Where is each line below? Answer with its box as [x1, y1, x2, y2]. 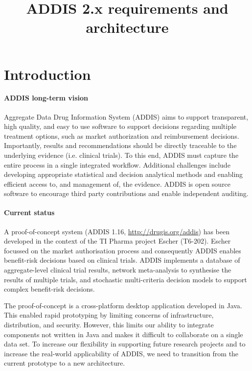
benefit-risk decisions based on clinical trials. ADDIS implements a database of [4, 255, 240, 265]
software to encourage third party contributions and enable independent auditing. [4, 188, 249, 198]
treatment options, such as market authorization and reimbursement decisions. [4, 130, 239, 141]
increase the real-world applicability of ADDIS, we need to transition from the [4, 348, 239, 358]
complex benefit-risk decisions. [4, 284, 95, 294]
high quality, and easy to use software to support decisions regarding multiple [4, 121, 237, 131]
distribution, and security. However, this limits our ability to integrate [4, 320, 214, 330]
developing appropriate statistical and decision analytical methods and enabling [4, 169, 243, 179]
